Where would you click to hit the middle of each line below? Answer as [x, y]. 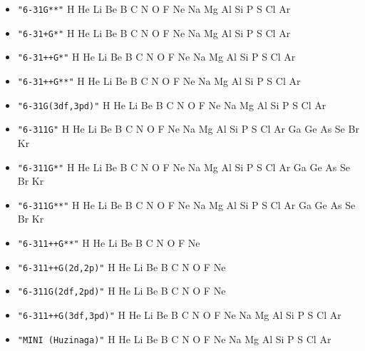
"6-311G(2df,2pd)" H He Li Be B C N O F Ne [122, 291]
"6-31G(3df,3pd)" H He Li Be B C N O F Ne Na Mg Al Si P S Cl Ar [172, 105]
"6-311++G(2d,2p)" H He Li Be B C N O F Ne [122, 266]
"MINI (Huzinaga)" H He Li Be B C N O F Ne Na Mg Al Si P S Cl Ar [174, 339]
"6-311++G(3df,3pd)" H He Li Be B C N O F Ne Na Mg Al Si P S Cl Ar [179, 315]
